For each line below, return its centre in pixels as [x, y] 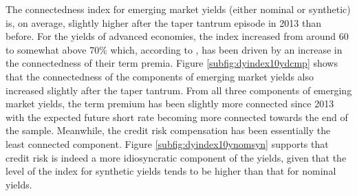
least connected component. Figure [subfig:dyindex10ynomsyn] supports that [167, 143]
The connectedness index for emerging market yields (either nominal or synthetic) [178, 9]
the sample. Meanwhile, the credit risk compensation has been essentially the [168, 130]
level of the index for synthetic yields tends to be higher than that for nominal [171, 171]
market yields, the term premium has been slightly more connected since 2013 [170, 104]
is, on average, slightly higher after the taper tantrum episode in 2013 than [163, 22]
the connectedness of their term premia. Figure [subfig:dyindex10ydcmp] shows [172, 63]
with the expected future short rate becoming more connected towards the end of [177, 117]
